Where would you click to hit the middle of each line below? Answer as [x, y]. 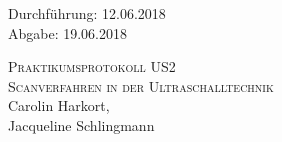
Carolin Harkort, [59, 105]
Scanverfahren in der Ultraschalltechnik [141, 85]
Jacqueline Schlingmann [81, 124]
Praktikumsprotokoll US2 [92, 66]
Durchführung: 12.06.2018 [87, 13]
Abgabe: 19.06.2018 [68, 32]
